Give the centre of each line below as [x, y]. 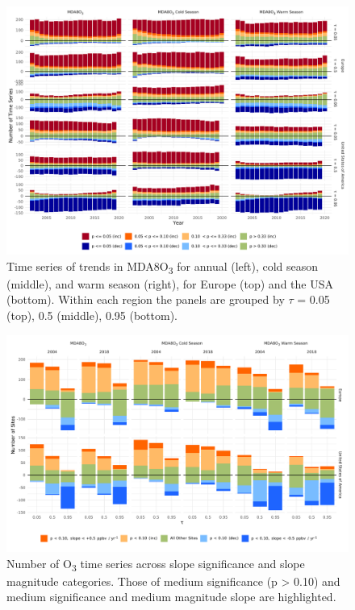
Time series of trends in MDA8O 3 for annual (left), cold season [163, 267]
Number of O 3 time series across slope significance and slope [156, 564]
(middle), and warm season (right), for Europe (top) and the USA [170, 283]
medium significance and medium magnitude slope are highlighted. [171, 597]
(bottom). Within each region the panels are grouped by [146, 299]
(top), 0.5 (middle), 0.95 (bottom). [92, 315]
